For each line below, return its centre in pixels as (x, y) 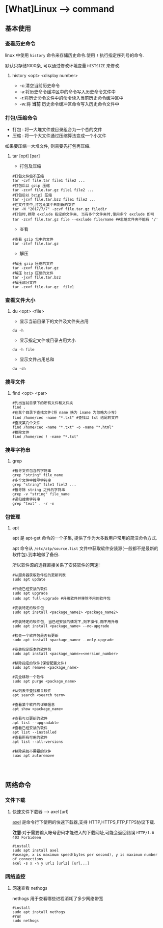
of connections (28, 859)
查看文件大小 (20, 300)
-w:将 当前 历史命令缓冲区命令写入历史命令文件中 (69, 104)
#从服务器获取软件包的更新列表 (39, 575)
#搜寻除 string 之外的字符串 (39, 490)
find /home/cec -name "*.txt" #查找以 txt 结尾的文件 (65, 418)
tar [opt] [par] (26, 156)
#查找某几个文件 (26, 423)
